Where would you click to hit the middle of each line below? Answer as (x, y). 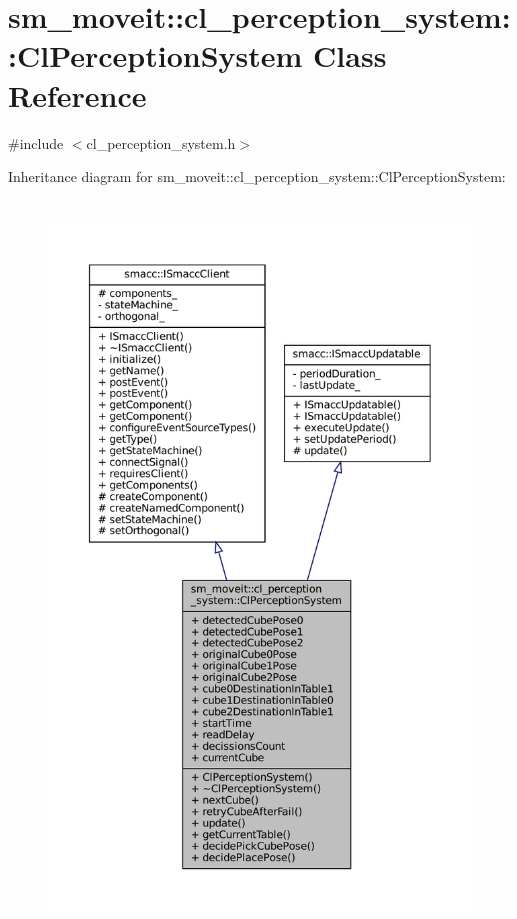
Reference (77, 94)
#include (36, 142)
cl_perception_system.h (161, 142)
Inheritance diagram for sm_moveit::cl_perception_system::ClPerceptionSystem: (257, 176)
